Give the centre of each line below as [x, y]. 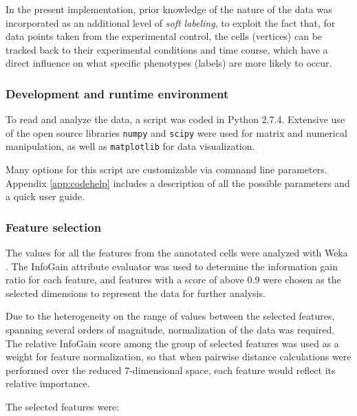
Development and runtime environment [117, 93]
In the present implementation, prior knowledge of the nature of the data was [169, 9]
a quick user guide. [45, 196]
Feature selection [54, 227]
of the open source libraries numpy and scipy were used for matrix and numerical [176, 132]
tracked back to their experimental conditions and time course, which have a [167, 49]
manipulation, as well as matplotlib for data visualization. [130, 146]
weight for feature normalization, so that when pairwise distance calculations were [178, 357]
